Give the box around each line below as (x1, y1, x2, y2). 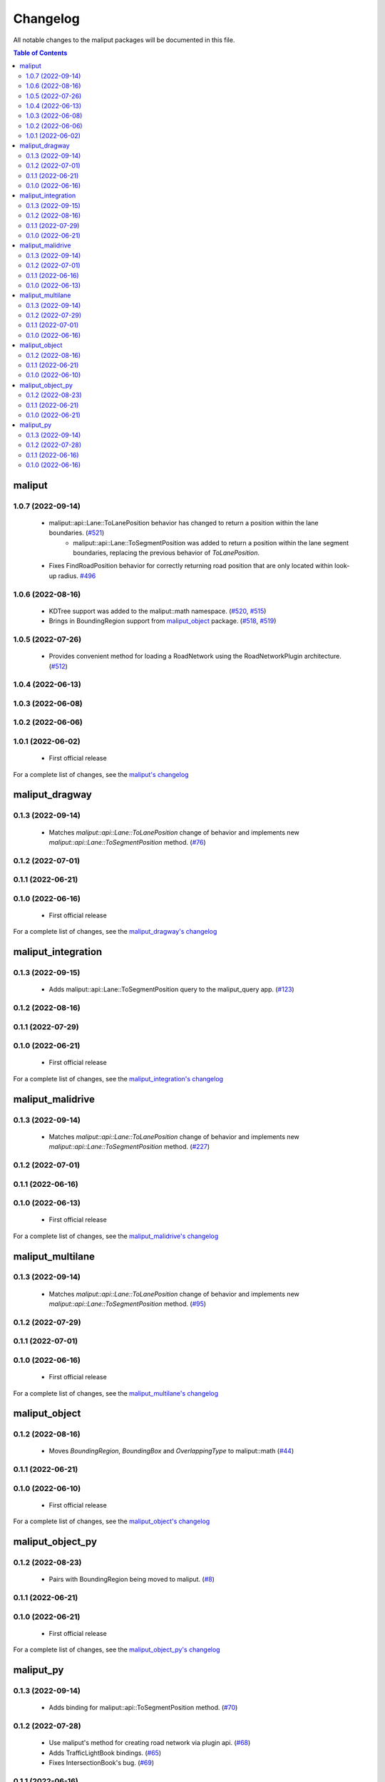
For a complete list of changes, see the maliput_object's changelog (13, 1517, 210, 1525)
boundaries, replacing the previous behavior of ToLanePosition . (73, 549, 260, 557)
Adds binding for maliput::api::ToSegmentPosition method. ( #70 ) (48, 1704, 238, 1712)
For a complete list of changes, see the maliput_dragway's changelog (13, 927, 217, 936)
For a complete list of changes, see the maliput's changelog (13, 770, 189, 778)
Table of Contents (13, 48, 68, 57)
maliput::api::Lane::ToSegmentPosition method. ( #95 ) (48, 1299, 207, 1308)
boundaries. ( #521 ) (48, 528, 105, 537)
